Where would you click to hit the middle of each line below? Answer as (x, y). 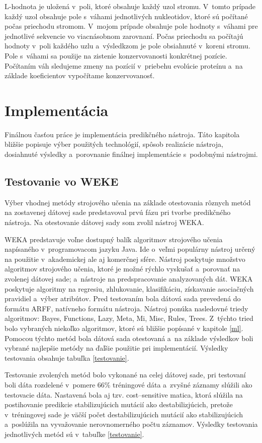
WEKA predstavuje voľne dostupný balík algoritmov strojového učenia (114, 239)
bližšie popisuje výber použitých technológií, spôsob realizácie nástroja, (114, 144)
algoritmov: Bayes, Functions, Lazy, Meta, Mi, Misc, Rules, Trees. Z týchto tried (129, 318)
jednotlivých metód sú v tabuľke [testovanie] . (74, 434)
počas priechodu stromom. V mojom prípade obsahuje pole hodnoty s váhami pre (131, 26)
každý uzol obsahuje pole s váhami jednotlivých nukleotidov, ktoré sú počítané (126, 16)
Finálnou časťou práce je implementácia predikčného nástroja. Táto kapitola (122, 134)
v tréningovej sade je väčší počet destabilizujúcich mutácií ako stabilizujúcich (124, 414)
